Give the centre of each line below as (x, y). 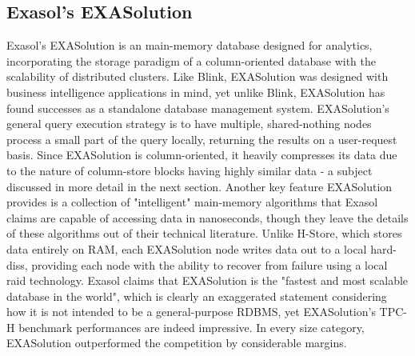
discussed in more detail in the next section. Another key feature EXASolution (200, 186)
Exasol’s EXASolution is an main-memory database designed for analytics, (190, 45)
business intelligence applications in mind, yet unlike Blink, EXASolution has (196, 92)
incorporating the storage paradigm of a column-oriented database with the (191, 60)
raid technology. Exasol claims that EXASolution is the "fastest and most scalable (207, 280)
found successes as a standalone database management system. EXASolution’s (198, 108)
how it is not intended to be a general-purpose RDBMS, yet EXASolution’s (191, 312)
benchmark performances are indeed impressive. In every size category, (192, 327)
